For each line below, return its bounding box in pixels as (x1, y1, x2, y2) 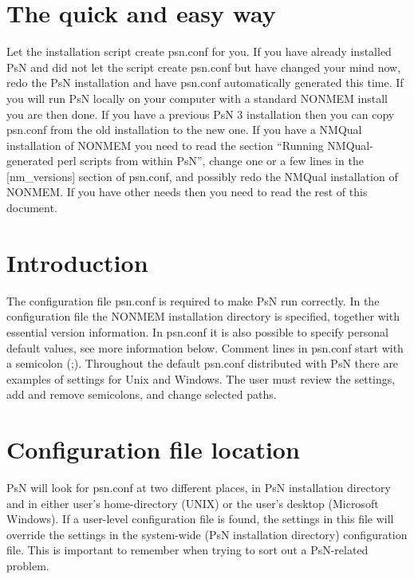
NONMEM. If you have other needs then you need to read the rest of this (6, 183, 368, 200)
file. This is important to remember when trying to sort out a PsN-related (6, 542, 369, 558)
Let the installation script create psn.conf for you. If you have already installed (6, 43, 392, 60)
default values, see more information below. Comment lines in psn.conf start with (6, 339, 404, 356)
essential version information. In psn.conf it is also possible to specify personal (6, 323, 388, 340)
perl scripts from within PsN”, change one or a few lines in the (57, 152, 364, 169)
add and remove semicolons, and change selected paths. (6, 386, 277, 403)
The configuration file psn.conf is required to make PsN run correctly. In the (6, 292, 380, 309)
